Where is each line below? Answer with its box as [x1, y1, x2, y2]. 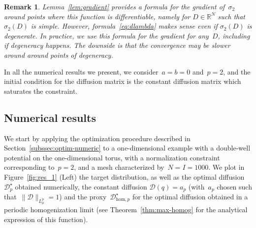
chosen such [217, 181, 252, 191]
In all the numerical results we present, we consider [4, 66, 159, 76]
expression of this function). [4, 214, 88, 224]
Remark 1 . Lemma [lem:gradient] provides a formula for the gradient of [4, 1, 225, 11]
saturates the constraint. [4, 85, 78, 96]
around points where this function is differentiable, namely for [4, 11, 191, 21]
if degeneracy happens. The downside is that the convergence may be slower [4, 40, 230, 50]
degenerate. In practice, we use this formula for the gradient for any [4, 30, 209, 40]
